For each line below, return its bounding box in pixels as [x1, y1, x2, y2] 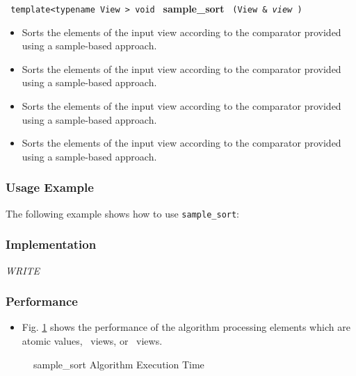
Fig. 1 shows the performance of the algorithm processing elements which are [22, 320, 350, 334]
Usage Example [6, 179, 94, 196]
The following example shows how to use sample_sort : [6, 206, 240, 220]
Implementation [6, 236, 97, 253]
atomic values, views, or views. [22, 333, 163, 348]
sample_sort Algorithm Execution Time [33, 357, 204, 371]
